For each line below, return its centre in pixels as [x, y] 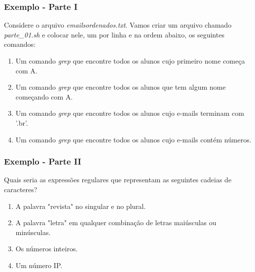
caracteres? [21, 189]
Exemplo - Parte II [43, 161]
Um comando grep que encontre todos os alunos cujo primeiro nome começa [130, 61]
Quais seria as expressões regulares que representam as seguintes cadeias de [118, 180]
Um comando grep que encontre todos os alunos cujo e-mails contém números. [133, 139]
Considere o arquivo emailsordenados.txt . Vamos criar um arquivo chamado [118, 25]
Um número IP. [39, 265]
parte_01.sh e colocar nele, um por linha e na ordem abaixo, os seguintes [114, 34]
